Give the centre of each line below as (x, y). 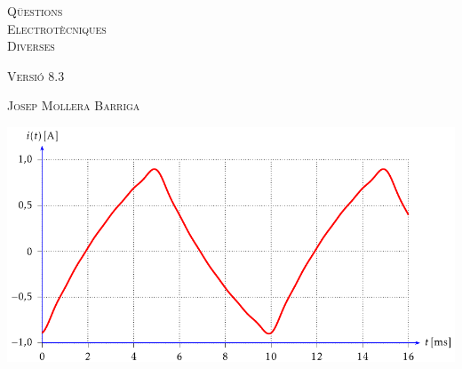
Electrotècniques (57, 28)
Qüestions (35, 11)
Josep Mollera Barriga (74, 105)
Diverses (31, 46)
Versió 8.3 (36, 75)
